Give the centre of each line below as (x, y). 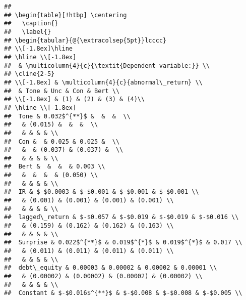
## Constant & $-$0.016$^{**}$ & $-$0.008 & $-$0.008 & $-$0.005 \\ (123, 293)
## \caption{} (31, 24)
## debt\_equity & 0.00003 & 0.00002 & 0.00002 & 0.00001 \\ (111, 268)
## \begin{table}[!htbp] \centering (66, 15)
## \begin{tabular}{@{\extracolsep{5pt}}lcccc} (85, 40)
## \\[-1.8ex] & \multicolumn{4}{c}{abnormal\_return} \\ (103, 82)
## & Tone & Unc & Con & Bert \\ (62, 91)
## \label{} (28, 32)
